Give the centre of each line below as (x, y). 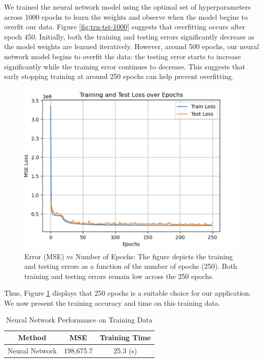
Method (32, 337)
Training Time (125, 337)
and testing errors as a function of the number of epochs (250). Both (131, 266)
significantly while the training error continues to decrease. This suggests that (125, 66)
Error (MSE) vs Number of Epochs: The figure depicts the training (129, 256)
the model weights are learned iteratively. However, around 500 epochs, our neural (132, 46)
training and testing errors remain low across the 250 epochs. (119, 276)
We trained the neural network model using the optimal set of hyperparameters (127, 7)
